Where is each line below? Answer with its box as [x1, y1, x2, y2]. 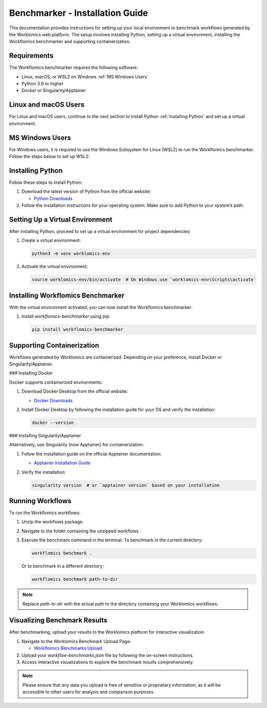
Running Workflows [9, 496, 72, 505]
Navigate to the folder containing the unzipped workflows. [21, 528, 140, 534]
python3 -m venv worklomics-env [32, 251, 111, 256]
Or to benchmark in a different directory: [21, 563, 104, 569]
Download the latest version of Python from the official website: [21, 188, 151, 194]
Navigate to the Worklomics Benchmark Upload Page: [21, 638, 131, 644]
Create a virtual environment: [21, 237, 81, 243]
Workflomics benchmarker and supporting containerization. [9, 39, 131, 45]
